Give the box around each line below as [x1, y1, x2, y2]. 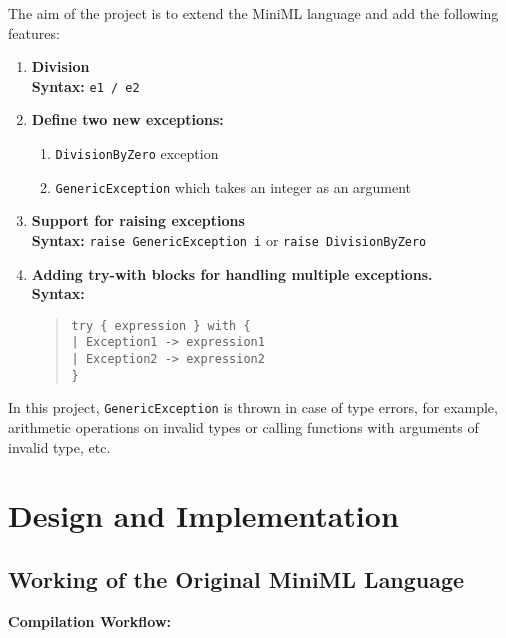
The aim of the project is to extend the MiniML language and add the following [8, 3, 499, 23]
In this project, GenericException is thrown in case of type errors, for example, [8, 397, 498, 418]
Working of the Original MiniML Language [8, 564, 465, 595]
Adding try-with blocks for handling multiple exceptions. [31, 263, 433, 284]
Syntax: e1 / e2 [31, 75, 140, 96]
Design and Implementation [8, 495, 399, 536]
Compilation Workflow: [8, 610, 172, 631]
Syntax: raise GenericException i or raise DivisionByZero [31, 229, 427, 250]
